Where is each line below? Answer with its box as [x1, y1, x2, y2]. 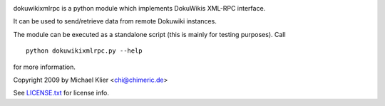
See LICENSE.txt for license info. [13, 89, 110, 97]
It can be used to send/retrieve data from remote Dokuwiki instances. [13, 17, 217, 26]
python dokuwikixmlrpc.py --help [26, 47, 143, 55]
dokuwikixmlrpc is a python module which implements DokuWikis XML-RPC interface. [13, 4, 266, 12]
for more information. [13, 63, 76, 71]
